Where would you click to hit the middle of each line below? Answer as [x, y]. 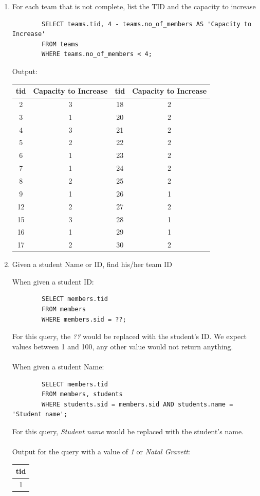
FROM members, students [82, 394]
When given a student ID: [53, 281]
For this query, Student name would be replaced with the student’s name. [128, 431]
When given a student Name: [58, 367]
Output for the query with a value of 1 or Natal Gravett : [101, 451]
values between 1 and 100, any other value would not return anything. [123, 346]
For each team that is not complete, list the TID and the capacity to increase [134, 6]
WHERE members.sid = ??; [84, 319]
